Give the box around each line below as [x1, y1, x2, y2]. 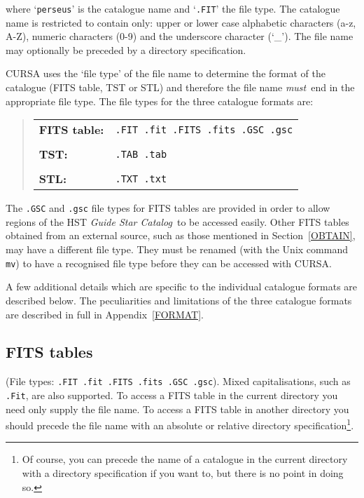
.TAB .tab [115, 148, 167, 160]
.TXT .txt [115, 173, 167, 184]
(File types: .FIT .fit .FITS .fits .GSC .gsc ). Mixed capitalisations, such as [6, 374, 351, 389]
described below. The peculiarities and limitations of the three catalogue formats [6, 292, 352, 307]
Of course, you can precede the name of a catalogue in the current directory [22, 452, 348, 466]
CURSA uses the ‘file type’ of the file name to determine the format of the [6, 66, 325, 81]
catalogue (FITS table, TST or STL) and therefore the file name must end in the [6, 80, 355, 95]
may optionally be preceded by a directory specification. [6, 42, 246, 57]
